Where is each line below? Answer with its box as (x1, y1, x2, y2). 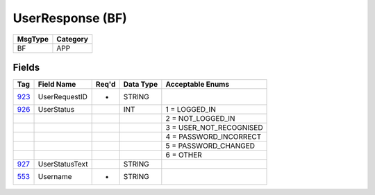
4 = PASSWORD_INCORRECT (165, 132, 262, 142)
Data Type (123, 80, 158, 90)
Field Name (37, 80, 76, 90)
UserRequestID (37, 92, 88, 102)
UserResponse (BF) (12, 10, 128, 26)
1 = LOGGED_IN (165, 105, 217, 115)
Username (37, 172, 72, 182)
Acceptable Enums (165, 80, 229, 90)
